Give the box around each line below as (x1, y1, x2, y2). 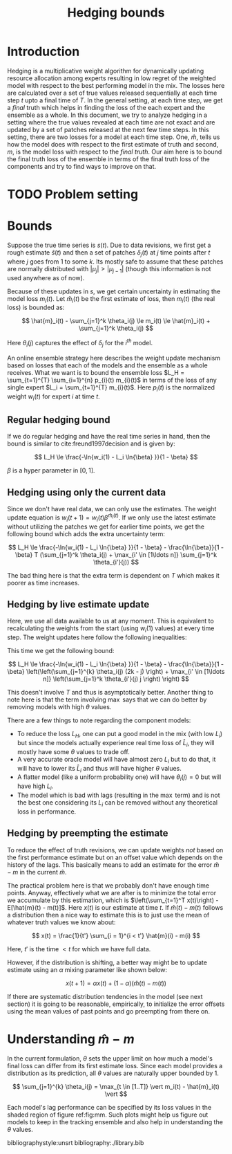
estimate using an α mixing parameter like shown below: (7, 965, 168, 973)
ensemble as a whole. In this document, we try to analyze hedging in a (7, 111, 208, 119)
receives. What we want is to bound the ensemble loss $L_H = (7, 368, 185, 376)
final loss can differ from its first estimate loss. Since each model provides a (7, 1061, 223, 1070)
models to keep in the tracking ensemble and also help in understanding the (7, 1117, 223, 1126)
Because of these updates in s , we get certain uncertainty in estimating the (7, 287, 221, 295)
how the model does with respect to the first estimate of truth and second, (7, 140, 219, 148)
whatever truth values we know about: (7, 918, 116, 926)
